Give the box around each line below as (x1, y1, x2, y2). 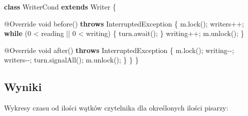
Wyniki (4, 79, 42, 94)
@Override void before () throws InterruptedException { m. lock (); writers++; (4, 18, 244, 28)
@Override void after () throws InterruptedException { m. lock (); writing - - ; (4, 44, 234, 55)
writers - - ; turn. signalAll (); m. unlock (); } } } (4, 54, 139, 65)
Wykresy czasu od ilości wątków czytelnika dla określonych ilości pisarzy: (4, 102, 228, 113)
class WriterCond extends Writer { (4, 1, 116, 11)
